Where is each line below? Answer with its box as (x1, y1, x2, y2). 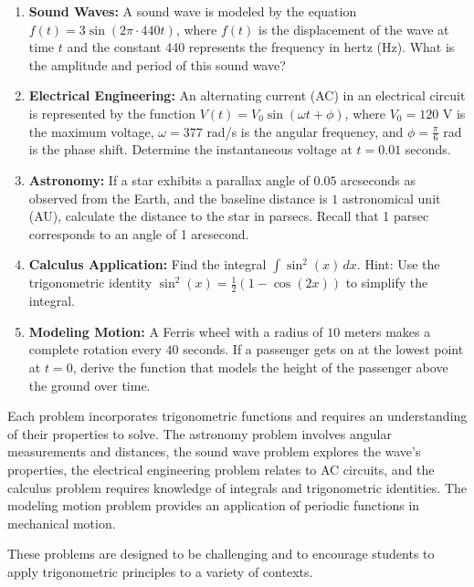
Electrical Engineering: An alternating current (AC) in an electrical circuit (28, 86, 466, 105)
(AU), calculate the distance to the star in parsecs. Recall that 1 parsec (28, 206, 429, 225)
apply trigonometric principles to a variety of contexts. (7, 561, 313, 581)
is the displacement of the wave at (258, 19, 449, 38)
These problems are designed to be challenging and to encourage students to (7, 544, 435, 563)
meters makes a (343, 321, 431, 341)
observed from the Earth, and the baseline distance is (28, 188, 328, 207)
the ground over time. (28, 375, 151, 394)
